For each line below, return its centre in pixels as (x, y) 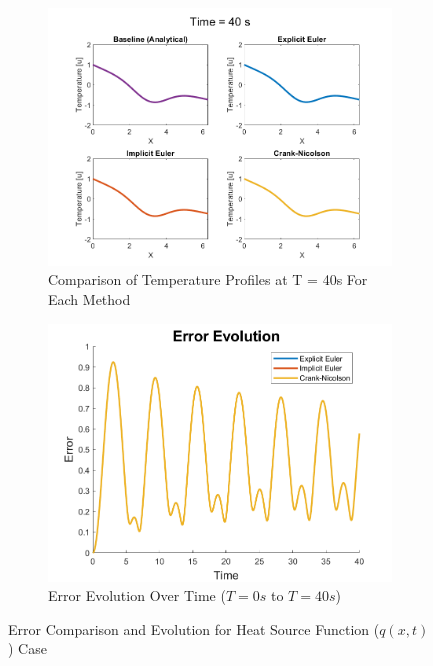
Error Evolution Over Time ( (137, 595)
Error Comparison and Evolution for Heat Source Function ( (194, 628)
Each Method (89, 299)
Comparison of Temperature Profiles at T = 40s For (208, 279)
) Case (27, 648)
